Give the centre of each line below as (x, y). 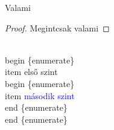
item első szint (31, 72)
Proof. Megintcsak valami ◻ (57, 28)
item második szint (40, 95)
